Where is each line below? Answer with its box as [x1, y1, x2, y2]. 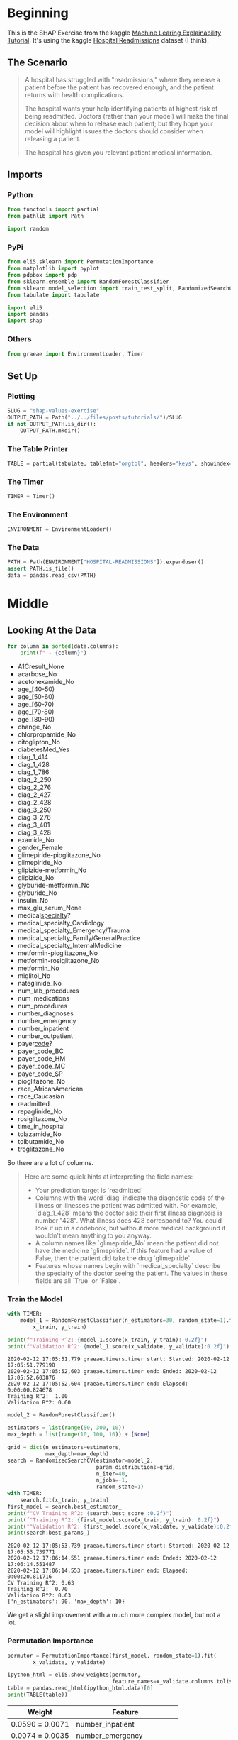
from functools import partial [7, 206, 100, 214]
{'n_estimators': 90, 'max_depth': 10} [7, 1598, 125, 1605]
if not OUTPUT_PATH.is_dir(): [7, 420, 97, 427]
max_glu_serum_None [17, 903, 82, 912]
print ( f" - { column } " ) [20, 649, 87, 656]
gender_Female [17, 843, 64, 852]
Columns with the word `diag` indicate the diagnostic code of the [35, 1194, 225, 1202]
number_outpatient [17, 1031, 73, 1040]
